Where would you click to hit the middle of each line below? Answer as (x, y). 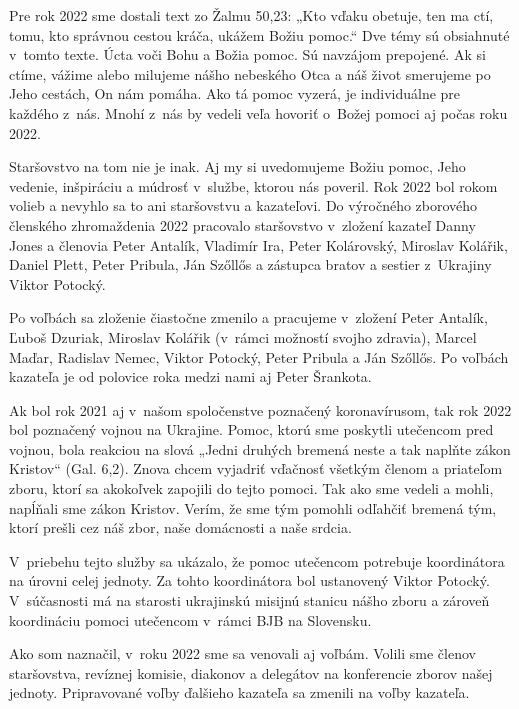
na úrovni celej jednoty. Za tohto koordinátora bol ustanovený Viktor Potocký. (249, 580)
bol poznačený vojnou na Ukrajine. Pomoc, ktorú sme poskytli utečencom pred (251, 429)
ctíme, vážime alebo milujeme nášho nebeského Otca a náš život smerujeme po (250, 73)
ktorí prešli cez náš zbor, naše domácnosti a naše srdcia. (180, 527)
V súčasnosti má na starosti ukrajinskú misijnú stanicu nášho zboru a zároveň (249, 600)
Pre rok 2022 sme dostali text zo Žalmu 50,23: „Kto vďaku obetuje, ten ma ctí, (251, 15)
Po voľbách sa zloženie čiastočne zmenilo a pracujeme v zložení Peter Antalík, (248, 317)
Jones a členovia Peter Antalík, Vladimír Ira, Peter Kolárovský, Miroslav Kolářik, (258, 244)
